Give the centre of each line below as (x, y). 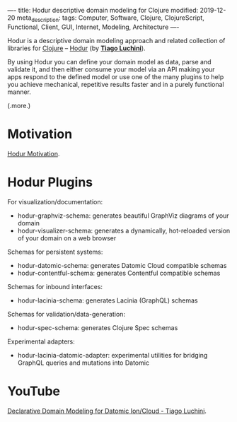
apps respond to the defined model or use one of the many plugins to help (116, 76)
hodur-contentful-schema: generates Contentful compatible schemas (119, 273)
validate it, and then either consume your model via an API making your (111, 69)
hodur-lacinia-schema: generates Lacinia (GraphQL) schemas (108, 300)
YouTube (34, 391)
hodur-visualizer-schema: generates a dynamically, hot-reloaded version (124, 230)
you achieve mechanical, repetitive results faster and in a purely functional (116, 84)
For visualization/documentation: (55, 201)
